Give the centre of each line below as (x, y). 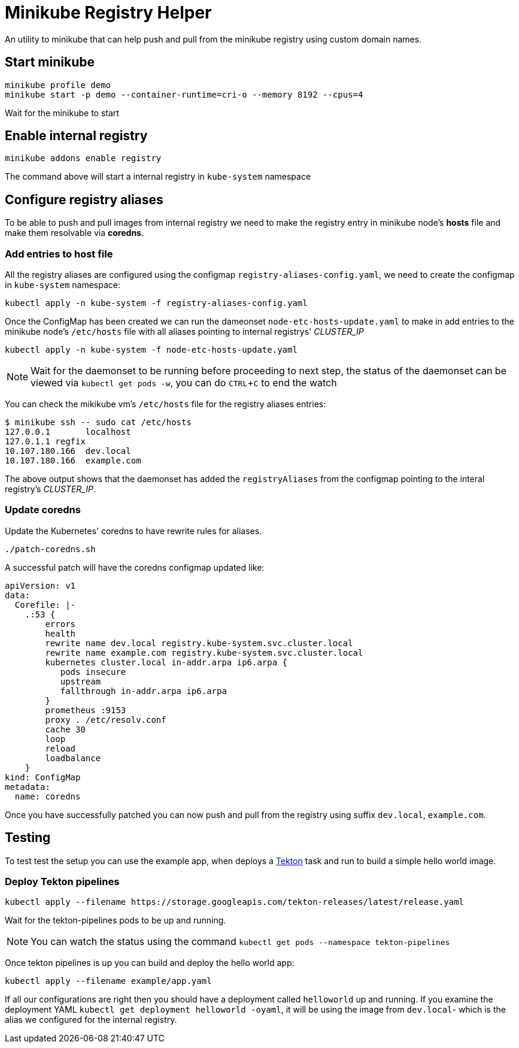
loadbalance (73, 758)
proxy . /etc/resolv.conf (106, 720)
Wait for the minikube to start (62, 113)
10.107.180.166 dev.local (68, 451)
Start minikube (50, 62)
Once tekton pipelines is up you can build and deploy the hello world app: (150, 963)
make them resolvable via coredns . (74, 233)
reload (60, 748)
